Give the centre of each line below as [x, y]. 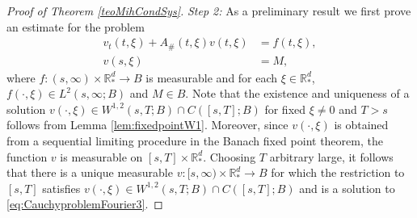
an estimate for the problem [76, 26]
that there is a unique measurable [90, 172]
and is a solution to [347, 188]
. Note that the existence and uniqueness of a [297, 93]
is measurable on [101, 156]
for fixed [285, 109]
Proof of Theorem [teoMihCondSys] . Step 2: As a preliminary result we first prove [209, 10]
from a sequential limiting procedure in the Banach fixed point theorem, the [195, 141]
